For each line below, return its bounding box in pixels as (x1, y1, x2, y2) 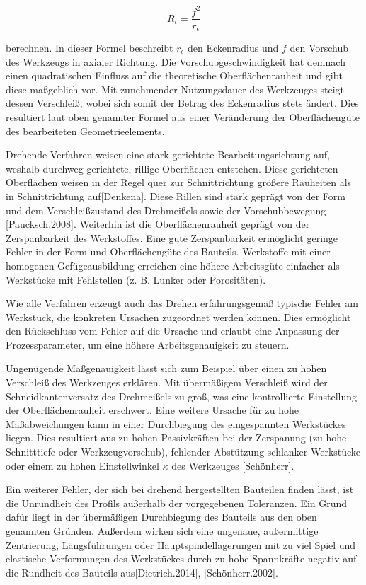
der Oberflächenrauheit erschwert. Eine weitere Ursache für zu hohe (6, 402, 299, 417)
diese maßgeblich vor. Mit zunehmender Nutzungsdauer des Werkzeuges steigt (6, 81, 345, 96)
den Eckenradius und (187, 40, 279, 55)
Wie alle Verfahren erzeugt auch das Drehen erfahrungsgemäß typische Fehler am (6, 296, 358, 311)
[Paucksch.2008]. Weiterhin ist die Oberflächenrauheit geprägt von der (6, 216, 310, 231)
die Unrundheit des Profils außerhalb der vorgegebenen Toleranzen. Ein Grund (6, 495, 348, 510)
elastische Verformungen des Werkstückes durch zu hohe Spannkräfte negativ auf (6, 551, 357, 566)
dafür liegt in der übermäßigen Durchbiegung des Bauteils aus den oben (6, 509, 317, 524)
